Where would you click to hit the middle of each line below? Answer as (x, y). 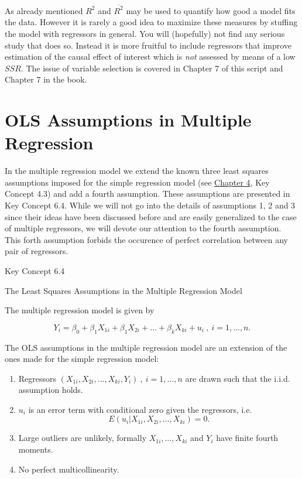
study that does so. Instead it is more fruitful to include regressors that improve (148, 45)
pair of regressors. (37, 251)
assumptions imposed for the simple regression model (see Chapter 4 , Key (137, 182)
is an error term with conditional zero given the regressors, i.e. (140, 409)
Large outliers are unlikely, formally (83, 438)
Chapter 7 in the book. (46, 79)
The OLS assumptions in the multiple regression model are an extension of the (146, 347)
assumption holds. (51, 390)
